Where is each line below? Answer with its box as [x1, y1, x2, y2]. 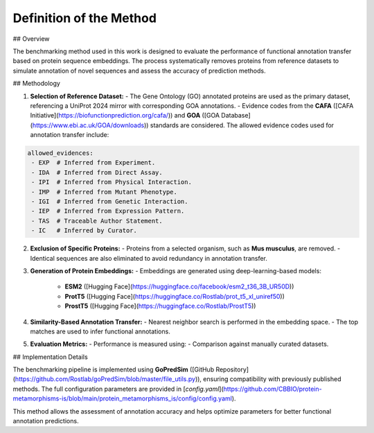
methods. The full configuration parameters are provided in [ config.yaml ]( [12, 385, 224, 393]
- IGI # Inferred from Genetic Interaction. [31, 198, 188, 205]
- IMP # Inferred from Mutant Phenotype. [31, 187, 178, 196]
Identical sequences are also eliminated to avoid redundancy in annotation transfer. [30, 254, 268, 262]
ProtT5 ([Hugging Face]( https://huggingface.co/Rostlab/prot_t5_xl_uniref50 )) [64, 292, 285, 300]
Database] [221, 111, 251, 120]
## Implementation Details [12, 353, 88, 361]
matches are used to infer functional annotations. [30, 327, 171, 335]
